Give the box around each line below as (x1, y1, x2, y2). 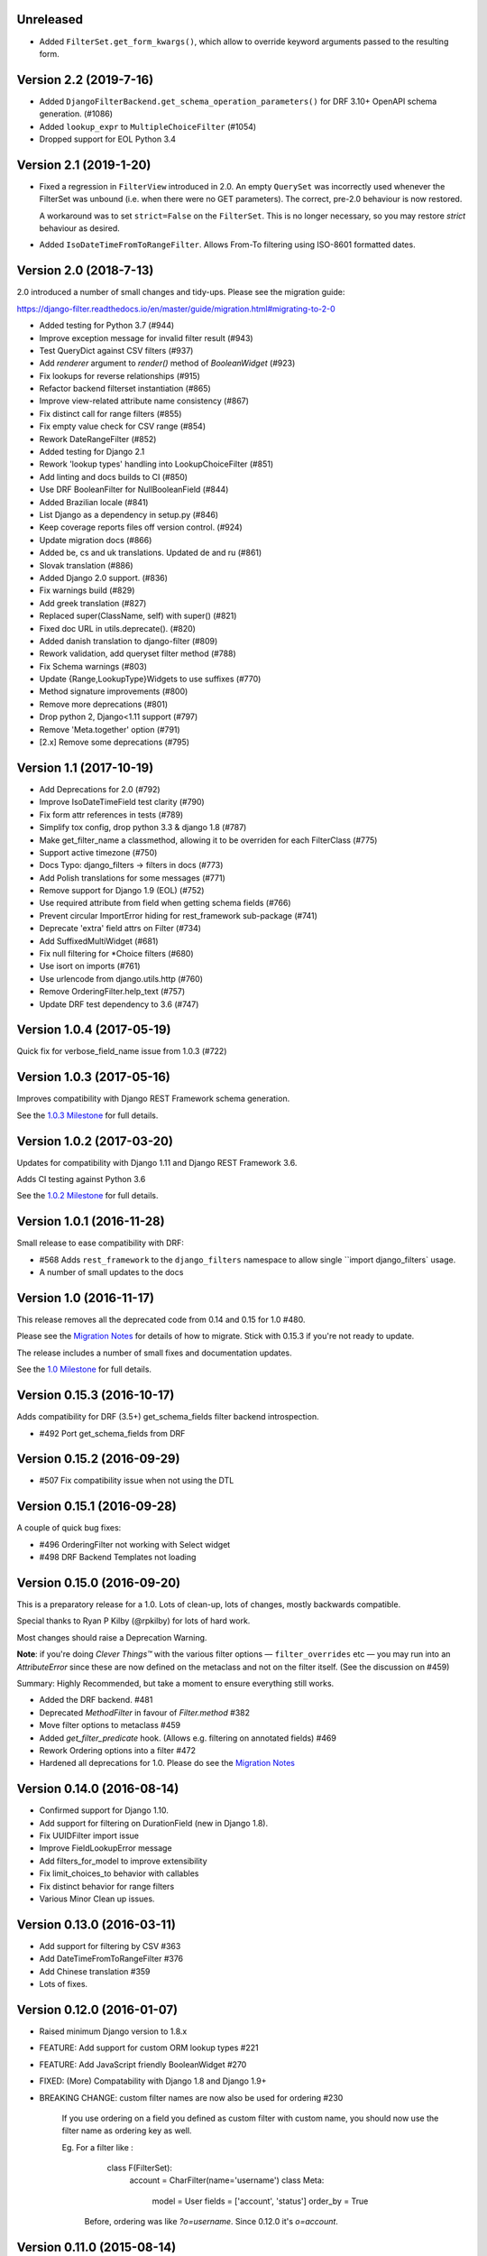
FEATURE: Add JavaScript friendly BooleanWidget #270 (39, 2058, 247, 2070)
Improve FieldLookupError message (39, 1843, 172, 1854)
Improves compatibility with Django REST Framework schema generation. (16, 1093, 290, 1105)
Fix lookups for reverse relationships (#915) (39, 370, 200, 381)
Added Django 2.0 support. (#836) (39, 572, 169, 583)
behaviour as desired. (39, 223, 121, 234)
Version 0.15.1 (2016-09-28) (16, 1499, 178, 1514)
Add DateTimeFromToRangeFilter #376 (39, 1954, 184, 1965)
